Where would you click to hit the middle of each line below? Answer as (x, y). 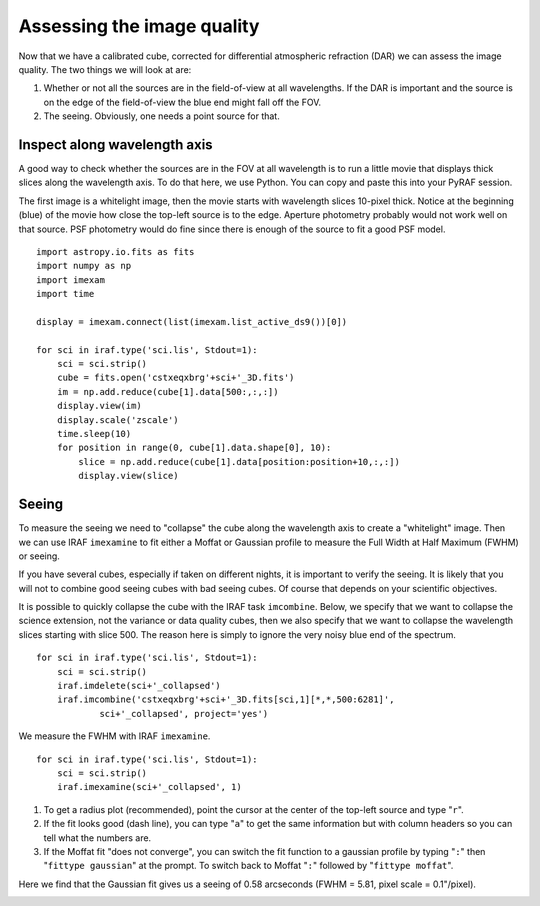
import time (65, 294)
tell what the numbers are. (97, 837)
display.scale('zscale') (117, 419)
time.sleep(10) (94, 434)
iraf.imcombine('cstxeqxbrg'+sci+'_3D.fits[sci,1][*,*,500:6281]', (225, 699)
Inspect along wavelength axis (116, 144)
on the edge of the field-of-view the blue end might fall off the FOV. (182, 102)
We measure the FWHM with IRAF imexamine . (114, 736)
